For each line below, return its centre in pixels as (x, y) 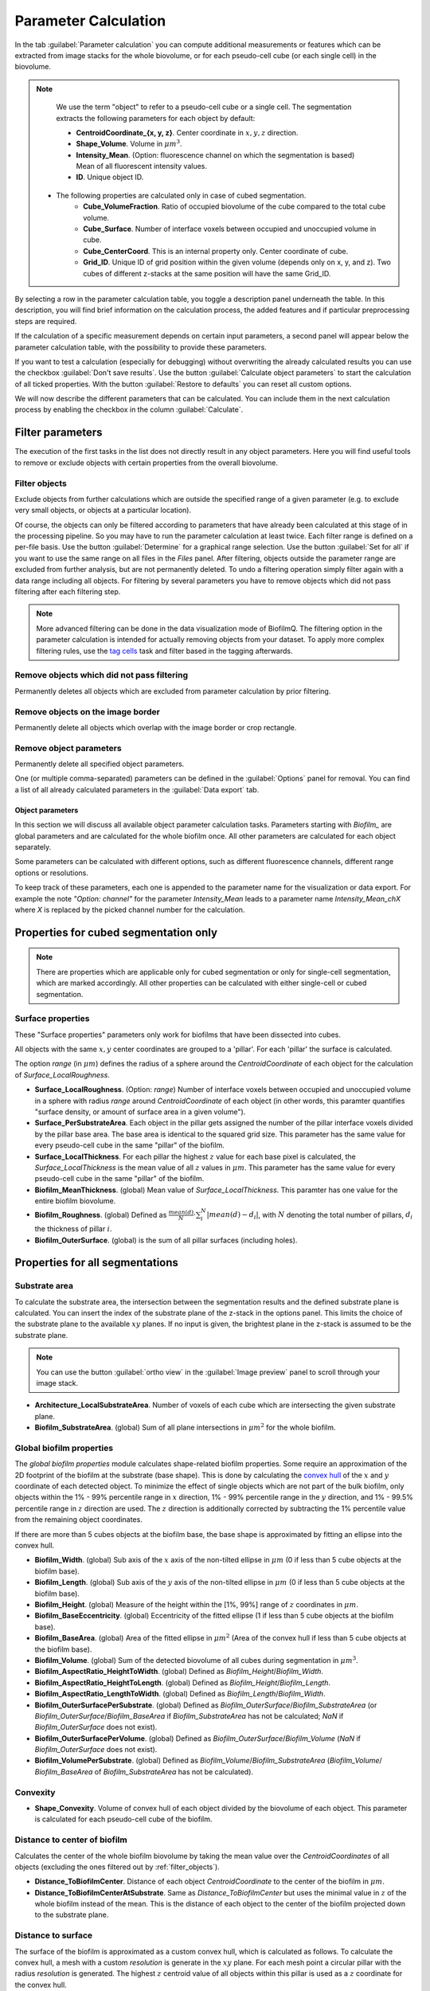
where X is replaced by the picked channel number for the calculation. (130, 909)
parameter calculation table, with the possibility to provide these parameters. (141, 347)
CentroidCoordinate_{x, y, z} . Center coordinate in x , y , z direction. (187, 132)
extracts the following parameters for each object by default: (156, 118)
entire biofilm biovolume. (75, 1201)
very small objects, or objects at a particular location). (103, 510)
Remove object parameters (68, 748)
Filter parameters (59, 433)
